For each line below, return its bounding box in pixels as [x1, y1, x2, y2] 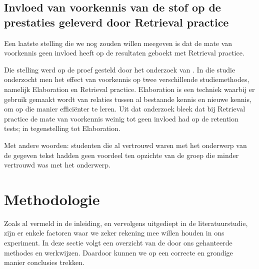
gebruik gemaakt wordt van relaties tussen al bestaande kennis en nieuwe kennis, [4, 93, 251, 104]
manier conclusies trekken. [4, 257, 84, 267]
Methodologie [4, 188, 100, 209]
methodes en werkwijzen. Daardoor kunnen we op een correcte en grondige [4, 247, 233, 257]
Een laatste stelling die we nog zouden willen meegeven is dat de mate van [4, 37, 232, 48]
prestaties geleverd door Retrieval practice [4, 14, 229, 29]
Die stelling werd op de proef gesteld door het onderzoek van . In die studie [4, 64, 235, 74]
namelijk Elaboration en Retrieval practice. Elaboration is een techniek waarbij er [4, 83, 255, 94]
